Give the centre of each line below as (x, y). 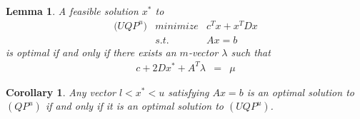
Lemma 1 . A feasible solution (72, 11)
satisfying (189, 92)
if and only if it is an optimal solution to (135, 106)
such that (251, 52)
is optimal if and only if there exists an (91, 52)
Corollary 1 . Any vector (61, 92)
